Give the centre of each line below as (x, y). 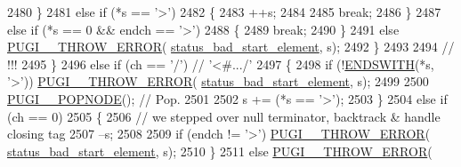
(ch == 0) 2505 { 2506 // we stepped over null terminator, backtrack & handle (224, 116)
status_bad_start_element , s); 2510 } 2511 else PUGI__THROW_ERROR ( (220, 151)
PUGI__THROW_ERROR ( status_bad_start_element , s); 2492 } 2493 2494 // (231, 47)
